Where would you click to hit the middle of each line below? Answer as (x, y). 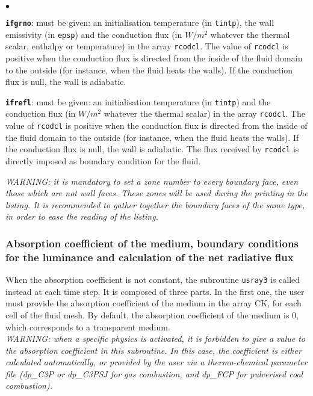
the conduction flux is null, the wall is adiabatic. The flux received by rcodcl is (152, 149)
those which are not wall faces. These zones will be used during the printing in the (157, 193)
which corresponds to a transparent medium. (88, 326)
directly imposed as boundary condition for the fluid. (103, 160)
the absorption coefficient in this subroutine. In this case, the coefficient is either (153, 350)
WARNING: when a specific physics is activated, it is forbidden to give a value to (156, 339)
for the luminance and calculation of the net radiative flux (150, 257)
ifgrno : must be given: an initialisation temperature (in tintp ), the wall (140, 22)
